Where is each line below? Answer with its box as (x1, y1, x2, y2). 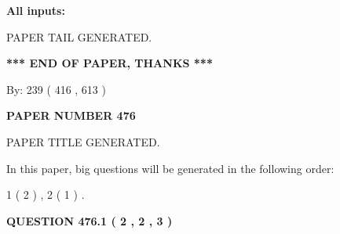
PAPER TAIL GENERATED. (6, 28, 152, 45)
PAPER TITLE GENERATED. (6, 133, 160, 149)
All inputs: (6, 2, 65, 18)
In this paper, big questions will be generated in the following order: (6, 160, 335, 176)
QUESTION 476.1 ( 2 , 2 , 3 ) (6, 212, 173, 229)
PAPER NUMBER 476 (6, 107, 136, 124)
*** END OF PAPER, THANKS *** (6, 55, 213, 71)
